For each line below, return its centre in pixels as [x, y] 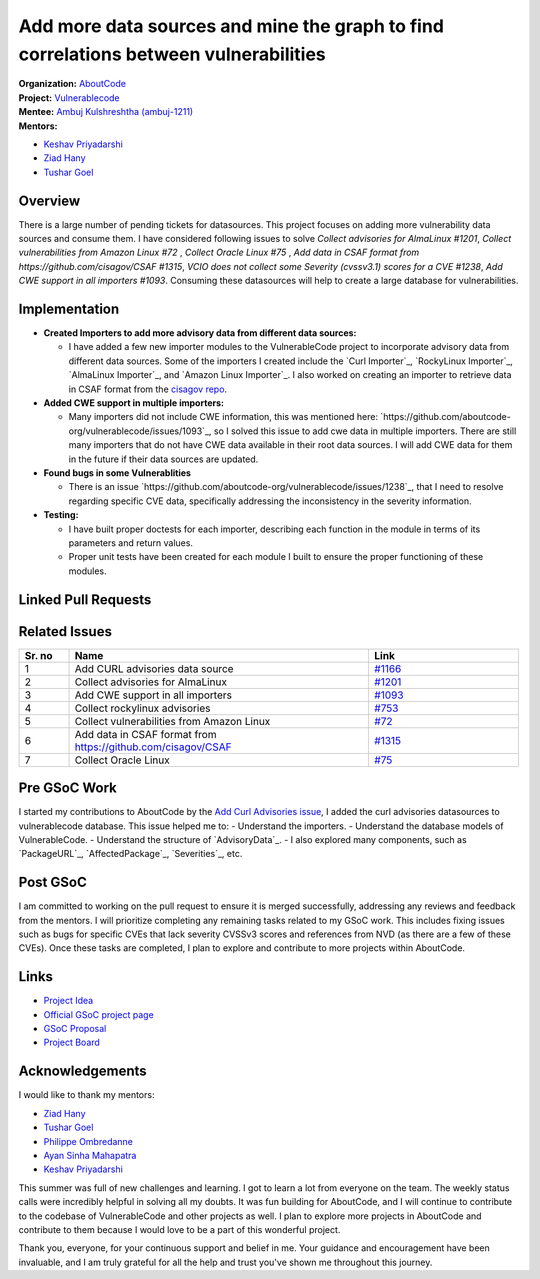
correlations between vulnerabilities [172, 54]
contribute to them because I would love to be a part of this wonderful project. [179, 1229]
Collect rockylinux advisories [142, 708]
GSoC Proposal [75, 1029]
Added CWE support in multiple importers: [134, 403]
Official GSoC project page [98, 1014]
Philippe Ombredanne [88, 1141]
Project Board [71, 1042]
